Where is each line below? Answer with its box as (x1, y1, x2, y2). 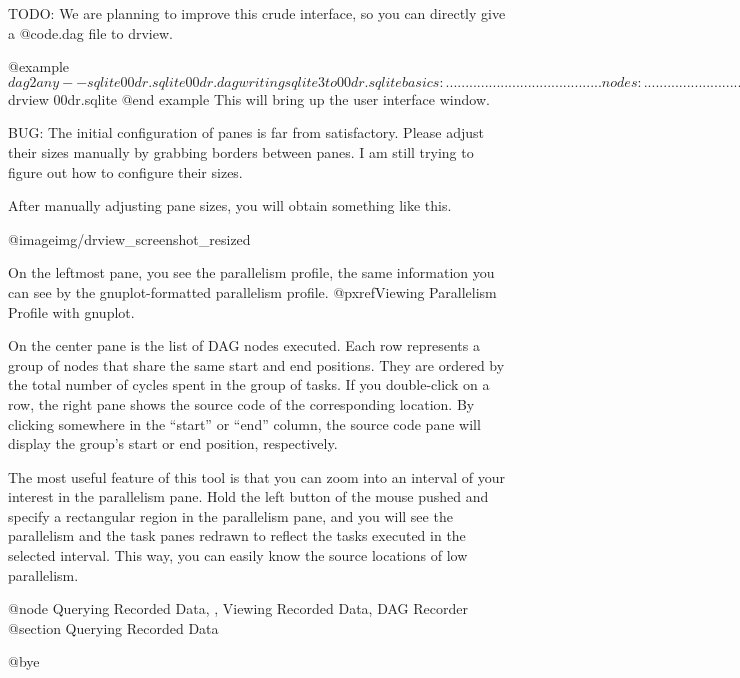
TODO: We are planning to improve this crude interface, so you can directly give (8, 3, 506, 23)
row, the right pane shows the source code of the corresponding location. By (8, 393, 475, 414)
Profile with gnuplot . (8, 301, 135, 322)
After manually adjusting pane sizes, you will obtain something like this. (8, 195, 452, 216)
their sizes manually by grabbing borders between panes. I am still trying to (8, 141, 474, 162)
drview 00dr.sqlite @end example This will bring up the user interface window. (8, 88, 490, 109)
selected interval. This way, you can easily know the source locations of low (8, 545, 468, 566)
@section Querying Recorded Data (8, 617, 219, 638)
